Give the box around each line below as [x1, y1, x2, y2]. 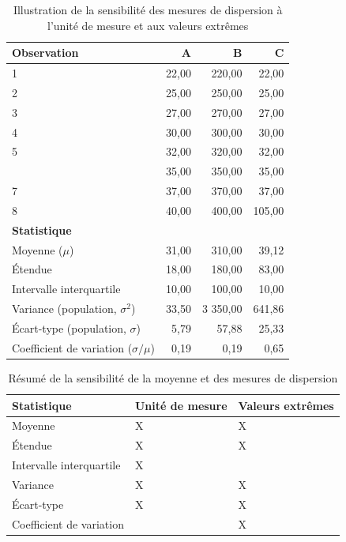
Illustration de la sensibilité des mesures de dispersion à [13, 2, 283, 17]
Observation [12, 44, 79, 61]
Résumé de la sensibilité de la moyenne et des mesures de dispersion [8, 369, 338, 386]
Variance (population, [12, 300, 117, 317]
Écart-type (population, [12, 320, 126, 336]
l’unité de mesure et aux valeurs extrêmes [47, 17, 249, 33]
